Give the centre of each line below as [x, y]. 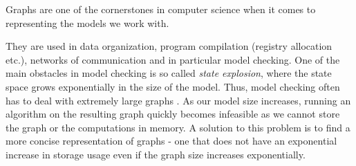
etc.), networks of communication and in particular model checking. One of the [173, 59]
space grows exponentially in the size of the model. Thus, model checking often [173, 86]
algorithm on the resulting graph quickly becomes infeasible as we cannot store [173, 114]
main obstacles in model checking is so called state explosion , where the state [169, 73]
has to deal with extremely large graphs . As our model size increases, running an [178, 100]
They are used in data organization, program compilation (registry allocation [169, 46]
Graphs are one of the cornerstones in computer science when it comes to [161, 9]
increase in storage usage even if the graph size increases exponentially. [156, 154]
